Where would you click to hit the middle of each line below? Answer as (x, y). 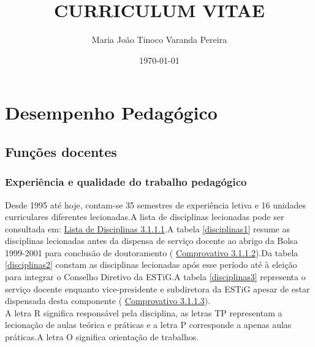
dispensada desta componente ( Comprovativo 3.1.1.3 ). (108, 301)
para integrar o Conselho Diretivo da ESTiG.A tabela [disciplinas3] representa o (155, 277)
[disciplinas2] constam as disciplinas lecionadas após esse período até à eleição (151, 265)
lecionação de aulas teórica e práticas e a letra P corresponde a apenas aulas (148, 325)
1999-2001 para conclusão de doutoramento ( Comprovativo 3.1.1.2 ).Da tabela (152, 252)
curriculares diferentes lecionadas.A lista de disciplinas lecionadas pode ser (145, 217)
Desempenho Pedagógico (111, 112)
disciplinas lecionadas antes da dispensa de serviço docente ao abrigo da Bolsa (151, 241)
